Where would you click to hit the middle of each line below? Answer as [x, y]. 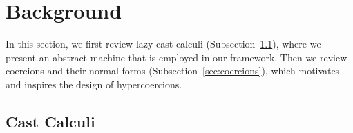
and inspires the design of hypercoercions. [94, 84]
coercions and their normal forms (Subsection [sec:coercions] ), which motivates [173, 71]
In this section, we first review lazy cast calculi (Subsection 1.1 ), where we [163, 44]
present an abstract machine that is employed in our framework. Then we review [176, 57]
